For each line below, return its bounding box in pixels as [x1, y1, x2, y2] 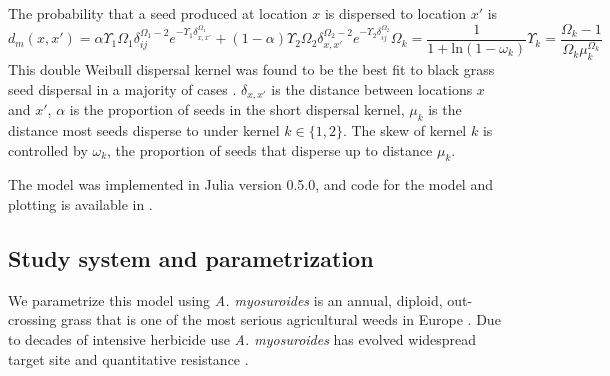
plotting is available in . [8, 193, 153, 214]
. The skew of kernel [342, 119, 467, 140]
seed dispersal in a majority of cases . [8, 78, 237, 99]
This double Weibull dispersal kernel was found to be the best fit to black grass [8, 59, 495, 80]
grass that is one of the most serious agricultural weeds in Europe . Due [61, 309, 501, 330]
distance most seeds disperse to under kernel [8, 119, 280, 140]
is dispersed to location [324, 3, 467, 23]
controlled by [8, 139, 88, 160]
